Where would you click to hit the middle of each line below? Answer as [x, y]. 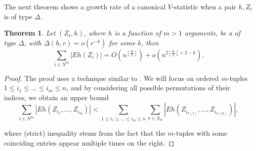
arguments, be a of [213, 33]
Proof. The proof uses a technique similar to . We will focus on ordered [111, 78]
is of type [18, 16]
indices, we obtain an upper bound [57, 97]
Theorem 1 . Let [30, 33]
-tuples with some [200, 133]
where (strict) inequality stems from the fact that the [85, 133]
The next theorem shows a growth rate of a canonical [85, 6]
